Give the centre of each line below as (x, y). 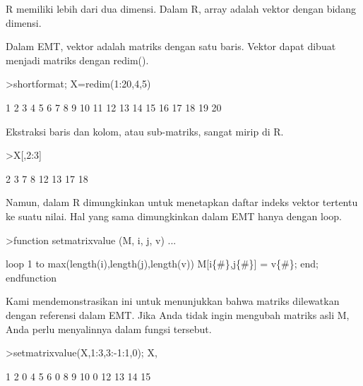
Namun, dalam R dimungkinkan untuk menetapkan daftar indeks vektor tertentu (182, 202)
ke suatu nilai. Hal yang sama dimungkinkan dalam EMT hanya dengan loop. (174, 216)
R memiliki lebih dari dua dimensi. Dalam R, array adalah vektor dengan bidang (181, 8)
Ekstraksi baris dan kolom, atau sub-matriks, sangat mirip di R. (145, 131)
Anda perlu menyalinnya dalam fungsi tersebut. (109, 328)
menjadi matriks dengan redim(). (77, 60)
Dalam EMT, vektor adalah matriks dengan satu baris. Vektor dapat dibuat (171, 46)
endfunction (31, 277)
